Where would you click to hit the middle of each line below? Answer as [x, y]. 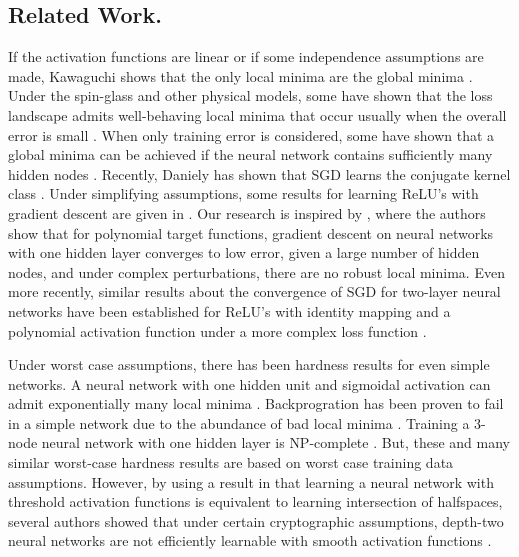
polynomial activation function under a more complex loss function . [217, 330]
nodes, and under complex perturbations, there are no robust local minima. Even [256, 271]
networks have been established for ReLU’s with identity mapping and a [229, 310]
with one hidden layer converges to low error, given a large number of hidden [244, 252]
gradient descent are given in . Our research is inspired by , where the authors [247, 212]
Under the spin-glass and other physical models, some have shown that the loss [250, 95]
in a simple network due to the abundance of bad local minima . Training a [239, 422]
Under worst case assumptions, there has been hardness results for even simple [249, 364]
